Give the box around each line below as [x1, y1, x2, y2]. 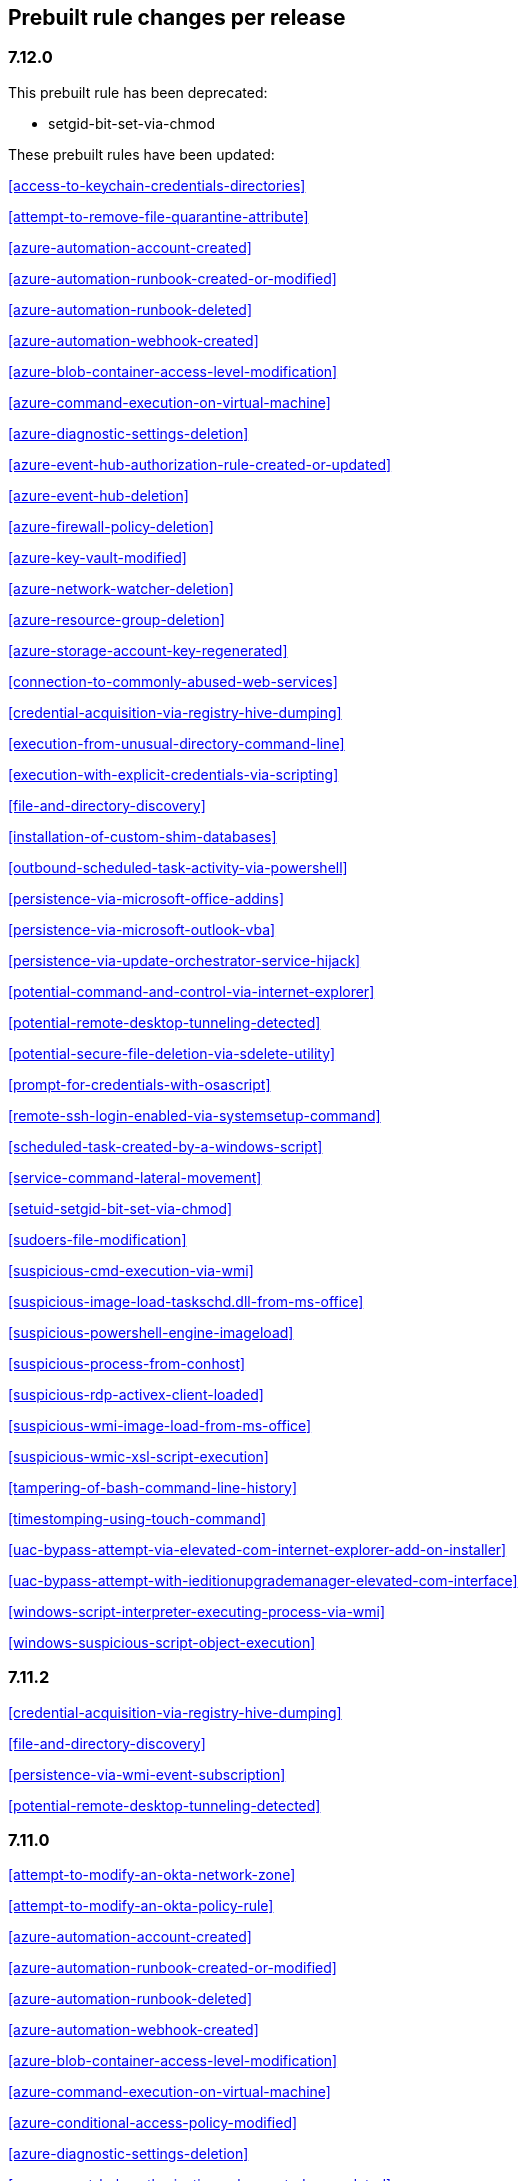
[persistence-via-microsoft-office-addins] [8, 889, 285, 907]
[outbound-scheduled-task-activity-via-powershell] [8, 858, 348, 876]
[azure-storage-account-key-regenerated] [8, 641, 288, 659]
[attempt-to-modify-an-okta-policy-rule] [8, 1897, 274, 1915]
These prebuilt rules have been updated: [8, 145, 275, 163]
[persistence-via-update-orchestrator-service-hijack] [8, 951, 361, 969]
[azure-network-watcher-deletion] [8, 579, 234, 597]
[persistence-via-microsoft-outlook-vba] [8, 920, 276, 938]
